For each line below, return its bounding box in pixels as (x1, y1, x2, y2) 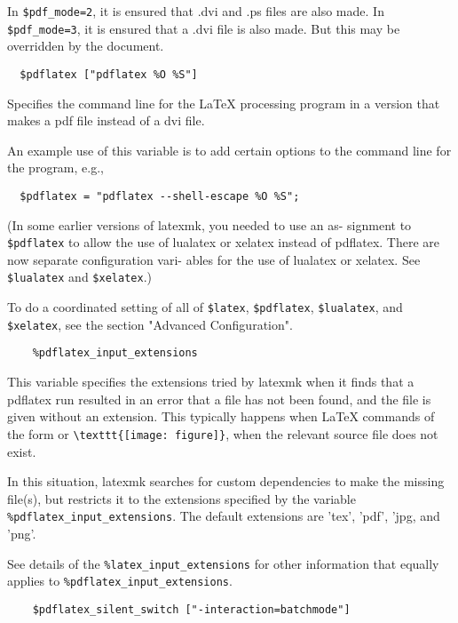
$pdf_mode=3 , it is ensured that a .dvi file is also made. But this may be (7, 19, 400, 37)
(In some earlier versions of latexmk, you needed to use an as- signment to (7, 215, 412, 234)
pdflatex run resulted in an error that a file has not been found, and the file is (7, 389, 431, 408)
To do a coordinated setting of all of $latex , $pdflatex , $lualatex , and (7, 298, 403, 316)
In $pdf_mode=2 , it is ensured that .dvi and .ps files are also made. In (7, 2, 384, 20)
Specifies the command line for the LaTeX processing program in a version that (7, 93, 440, 112)
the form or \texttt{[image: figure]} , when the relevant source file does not (7, 424, 438, 443)
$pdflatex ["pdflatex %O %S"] (20, 68, 198, 81)
